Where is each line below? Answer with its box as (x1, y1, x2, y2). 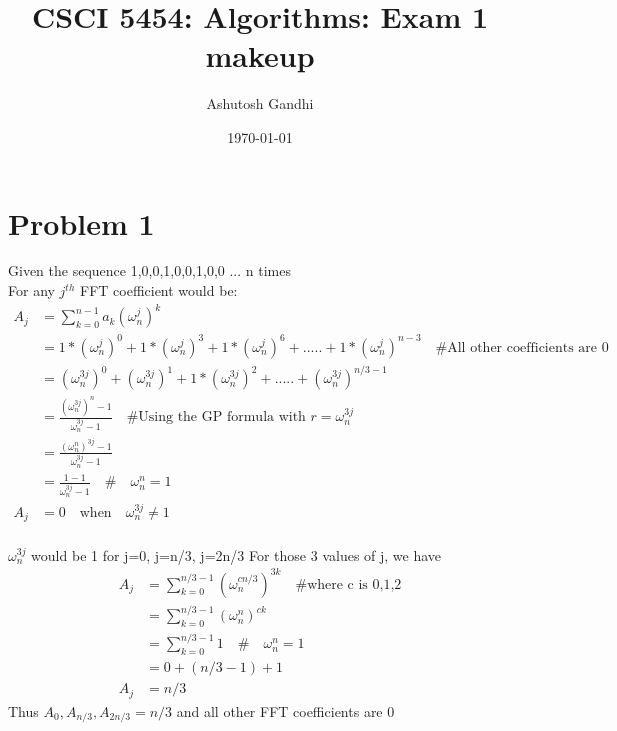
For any (8, 280, 55, 301)
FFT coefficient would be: (80, 280, 238, 301)
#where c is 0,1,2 (295, 577, 402, 592)
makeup (205, 35, 315, 76)
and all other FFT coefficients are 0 (176, 700, 395, 721)
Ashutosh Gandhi (206, 93, 314, 114)
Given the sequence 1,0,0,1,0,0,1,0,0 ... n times (8, 260, 291, 281)
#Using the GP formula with (126, 410, 306, 425)
